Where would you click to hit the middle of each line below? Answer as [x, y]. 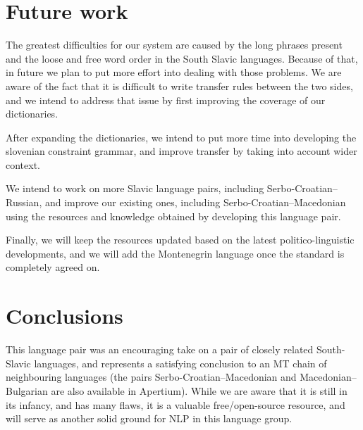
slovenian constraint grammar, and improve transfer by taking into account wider [181, 151]
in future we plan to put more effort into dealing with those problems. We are [174, 72]
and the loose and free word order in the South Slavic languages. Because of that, [182, 58]
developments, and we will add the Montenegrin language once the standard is [175, 253]
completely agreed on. [53, 267]
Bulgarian [27, 390]
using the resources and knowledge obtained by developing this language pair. [173, 216]
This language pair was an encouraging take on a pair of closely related [160, 349]
